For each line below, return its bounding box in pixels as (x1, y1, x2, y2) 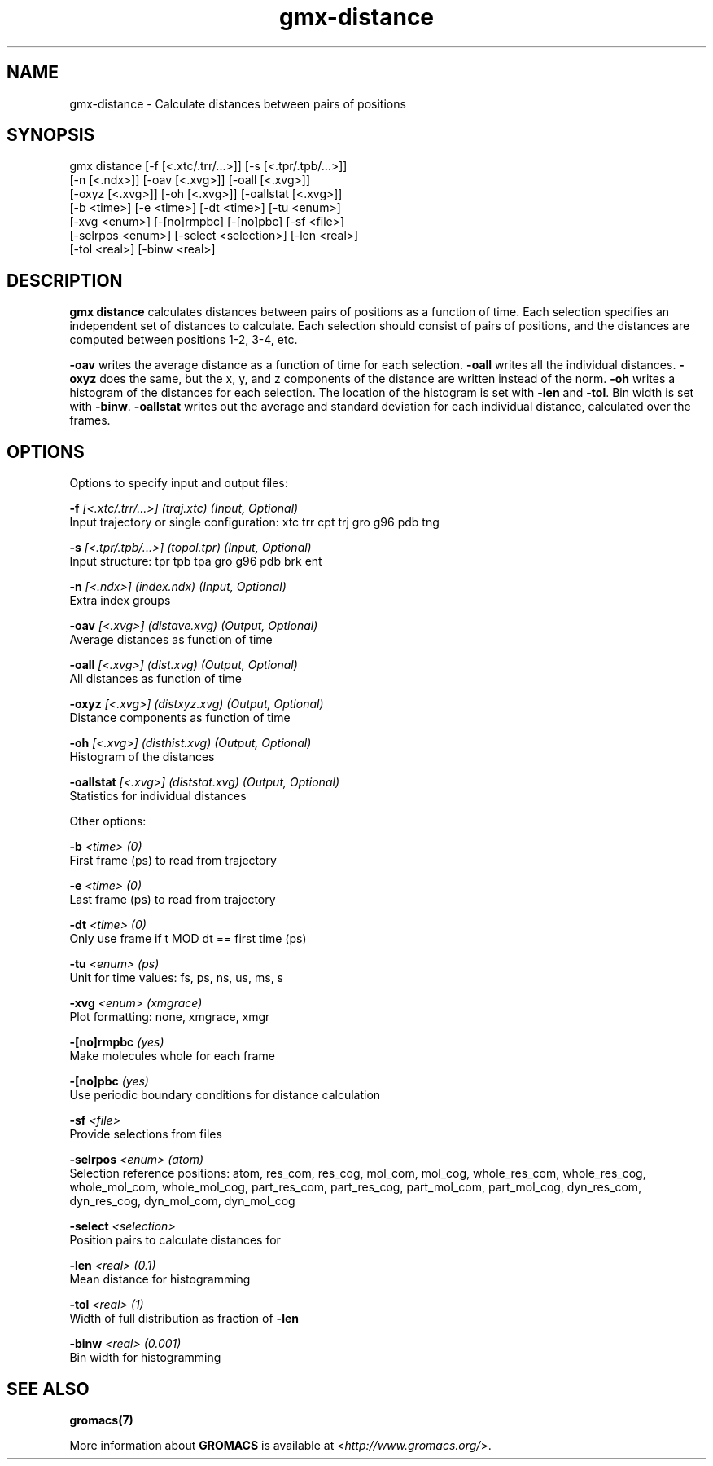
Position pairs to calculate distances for (69, 1233, 281, 1248)
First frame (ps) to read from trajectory (69, 853, 277, 868)
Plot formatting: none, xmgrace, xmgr (69, 1010, 270, 1024)
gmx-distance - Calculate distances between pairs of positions (69, 96, 406, 111)
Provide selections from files (69, 1127, 222, 1142)
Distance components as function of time (69, 711, 291, 725)
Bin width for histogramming (69, 1350, 221, 1365)
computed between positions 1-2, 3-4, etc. (69, 332, 298, 347)
